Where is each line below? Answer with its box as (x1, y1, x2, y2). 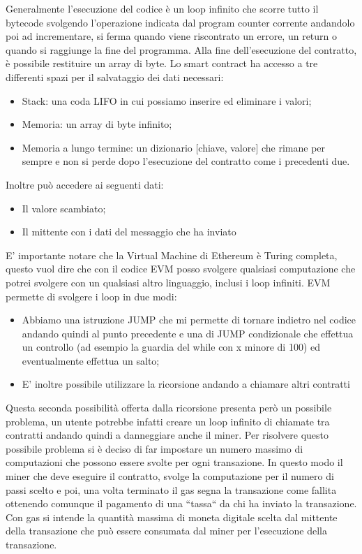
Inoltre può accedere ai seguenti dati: (6, 177, 164, 191)
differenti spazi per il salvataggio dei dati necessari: (6, 69, 224, 84)
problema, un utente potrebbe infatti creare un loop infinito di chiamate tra (6, 414, 330, 428)
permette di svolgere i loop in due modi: (6, 289, 177, 303)
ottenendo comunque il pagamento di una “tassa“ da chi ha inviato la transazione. (6, 496, 357, 511)
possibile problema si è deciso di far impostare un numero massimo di (6, 441, 303, 455)
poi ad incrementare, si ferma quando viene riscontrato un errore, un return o (6, 29, 338, 43)
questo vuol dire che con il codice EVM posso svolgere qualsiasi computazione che (6, 261, 356, 276)
